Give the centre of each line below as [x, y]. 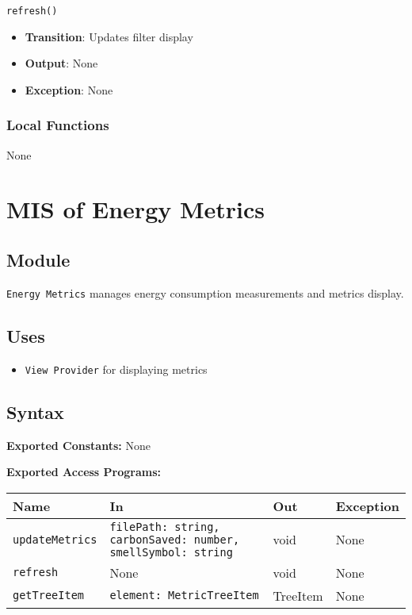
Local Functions [58, 125]
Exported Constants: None [78, 445]
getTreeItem [49, 596]
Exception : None [69, 89]
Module [38, 260]
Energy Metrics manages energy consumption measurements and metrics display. [205, 292]
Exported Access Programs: [84, 472]
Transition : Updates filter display [109, 36]
